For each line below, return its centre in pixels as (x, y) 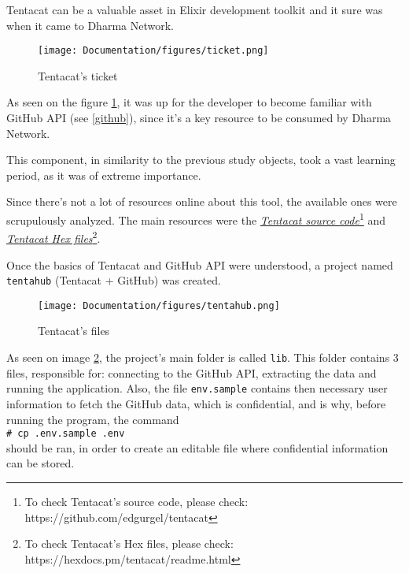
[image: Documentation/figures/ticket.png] (153, 51)
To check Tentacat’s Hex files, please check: (129, 543)
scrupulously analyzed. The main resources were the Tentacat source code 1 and (196, 219)
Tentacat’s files (74, 331)
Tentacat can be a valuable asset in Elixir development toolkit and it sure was (195, 9)
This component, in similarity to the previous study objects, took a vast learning (201, 160)
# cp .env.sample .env (66, 434)
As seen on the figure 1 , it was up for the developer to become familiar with (189, 102)
